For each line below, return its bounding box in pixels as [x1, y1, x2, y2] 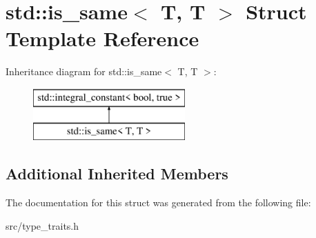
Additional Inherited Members [6, 163, 228, 184]
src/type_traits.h [6, 218, 79, 232]
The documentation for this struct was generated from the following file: [6, 195, 311, 210]
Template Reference [6, 24, 199, 52]
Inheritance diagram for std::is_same [6, 64, 162, 79]
